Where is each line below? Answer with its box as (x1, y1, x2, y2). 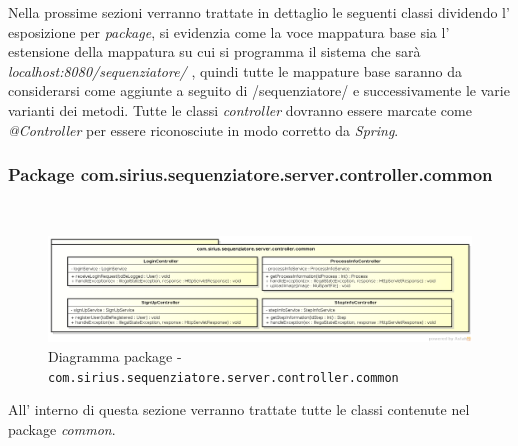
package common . (8, 418, 116, 439)
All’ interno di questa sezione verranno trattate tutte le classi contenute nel (8, 399, 470, 420)
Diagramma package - (48, 345, 182, 366)
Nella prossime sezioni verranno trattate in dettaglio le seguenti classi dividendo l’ (8, 2, 510, 22)
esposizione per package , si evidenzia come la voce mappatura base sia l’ (8, 21, 450, 42)
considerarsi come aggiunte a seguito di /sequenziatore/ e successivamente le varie (8, 80, 510, 101)
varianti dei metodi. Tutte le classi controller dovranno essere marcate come (8, 99, 472, 120)
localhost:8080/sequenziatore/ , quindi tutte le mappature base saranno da (8, 60, 462, 81)
